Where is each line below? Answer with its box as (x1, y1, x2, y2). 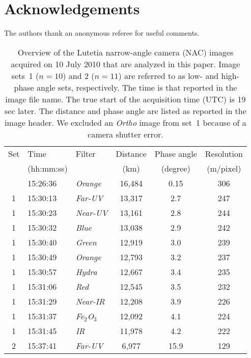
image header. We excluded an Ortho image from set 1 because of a (5, 116, 246, 128)
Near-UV (75, 206, 108, 218)
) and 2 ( (63, 69, 95, 81)
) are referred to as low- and (118, 69, 219, 81)
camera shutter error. (88, 128, 163, 140)
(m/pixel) (207, 162, 241, 174)
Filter (75, 147, 96, 159)
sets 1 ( (11, 69, 39, 81)
